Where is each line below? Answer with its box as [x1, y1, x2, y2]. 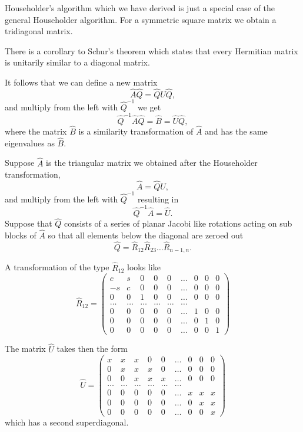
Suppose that [5, 217, 52, 230]
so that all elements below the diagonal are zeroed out [48, 229, 244, 241]
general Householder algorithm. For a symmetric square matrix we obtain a [5, 13, 277, 25]
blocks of [5, 229, 36, 241]
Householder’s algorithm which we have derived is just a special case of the [5, 2, 275, 14]
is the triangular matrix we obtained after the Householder [46, 156, 258, 169]
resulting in [137, 192, 179, 205]
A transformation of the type [5, 261, 109, 273]
